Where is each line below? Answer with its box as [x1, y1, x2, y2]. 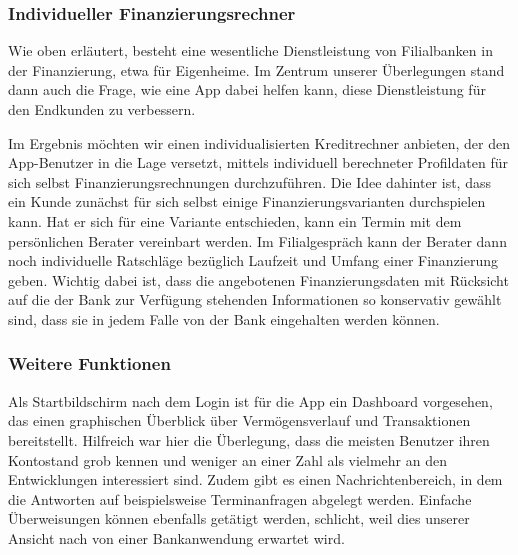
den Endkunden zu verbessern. [8, 99, 196, 119]
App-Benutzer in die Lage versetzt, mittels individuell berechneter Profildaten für [8, 152, 508, 173]
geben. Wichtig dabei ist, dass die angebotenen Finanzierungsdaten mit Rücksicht [8, 269, 509, 290]
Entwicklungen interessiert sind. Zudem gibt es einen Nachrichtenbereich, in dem [8, 469, 503, 490]
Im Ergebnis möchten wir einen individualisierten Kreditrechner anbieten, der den [8, 132, 510, 153]
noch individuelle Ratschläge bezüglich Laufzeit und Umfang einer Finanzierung [8, 250, 499, 271]
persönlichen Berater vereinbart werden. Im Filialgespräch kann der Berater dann [8, 230, 507, 251]
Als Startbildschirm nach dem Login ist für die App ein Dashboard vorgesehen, [8, 390, 493, 411]
